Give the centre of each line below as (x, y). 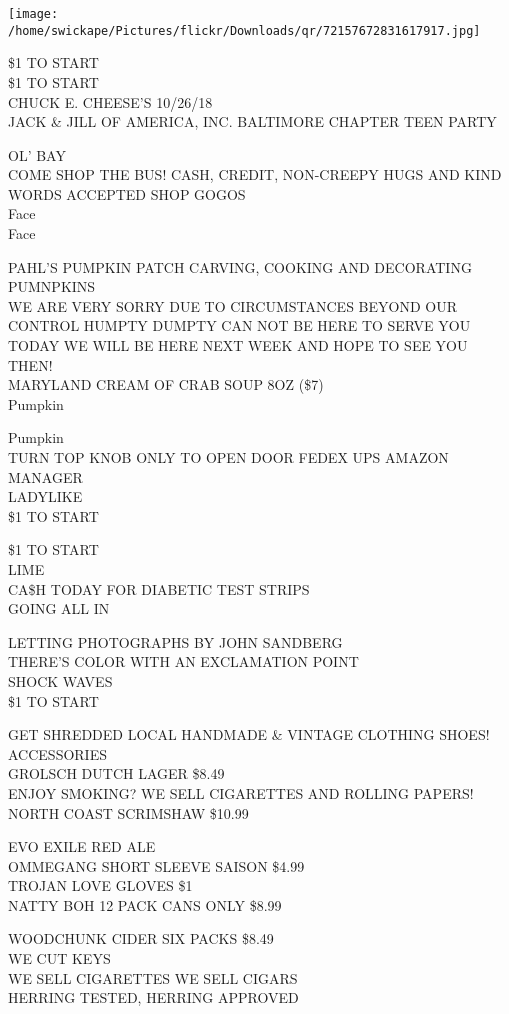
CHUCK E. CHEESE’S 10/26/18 (110, 101)
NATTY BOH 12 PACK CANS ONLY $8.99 (145, 904)
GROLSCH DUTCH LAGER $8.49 (116, 773)
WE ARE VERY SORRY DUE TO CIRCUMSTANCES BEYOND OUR (232, 305)
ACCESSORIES (57, 753)
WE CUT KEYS (59, 958)
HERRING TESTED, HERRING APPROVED (153, 997)
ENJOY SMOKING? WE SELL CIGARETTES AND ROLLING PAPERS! (241, 792)
